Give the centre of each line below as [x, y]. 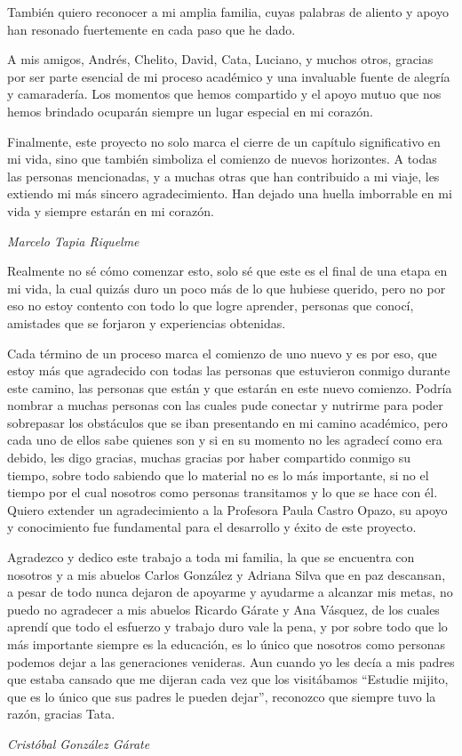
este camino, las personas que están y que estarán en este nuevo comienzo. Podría [230, 387]
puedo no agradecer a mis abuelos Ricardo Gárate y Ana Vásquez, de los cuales [223, 609]
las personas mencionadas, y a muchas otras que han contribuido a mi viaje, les [223, 176]
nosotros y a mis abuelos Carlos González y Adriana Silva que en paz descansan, [227, 574]
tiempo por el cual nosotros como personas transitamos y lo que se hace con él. [223, 492]
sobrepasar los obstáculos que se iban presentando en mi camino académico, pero [227, 422]
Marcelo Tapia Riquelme [73, 241]
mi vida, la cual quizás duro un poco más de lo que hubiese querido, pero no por [227, 288]
